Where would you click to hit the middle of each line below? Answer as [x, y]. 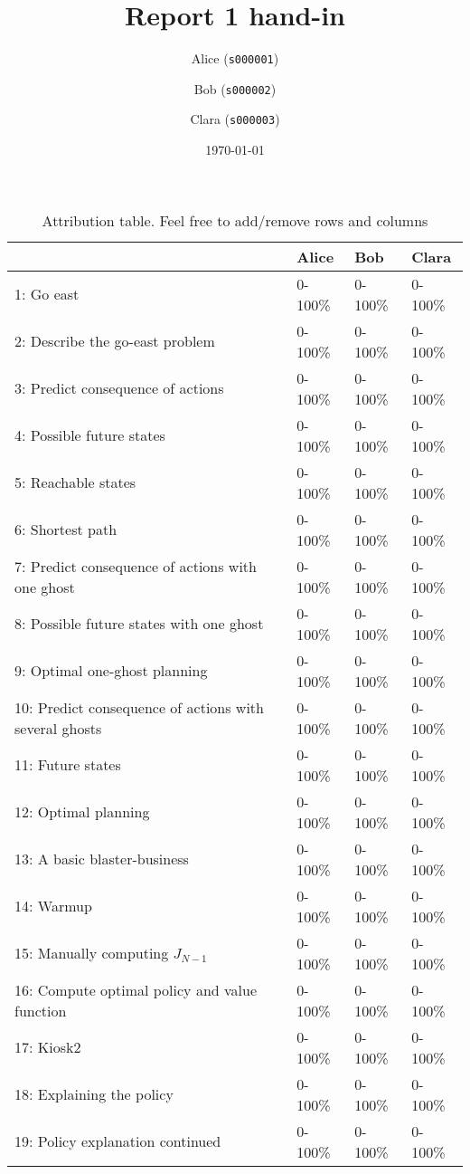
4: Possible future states [90, 435]
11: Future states [68, 765]
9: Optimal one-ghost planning [111, 671]
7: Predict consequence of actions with [136, 566]
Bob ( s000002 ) [235, 88]
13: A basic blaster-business [102, 859]
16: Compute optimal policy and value [136, 989]
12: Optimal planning [82, 812]
